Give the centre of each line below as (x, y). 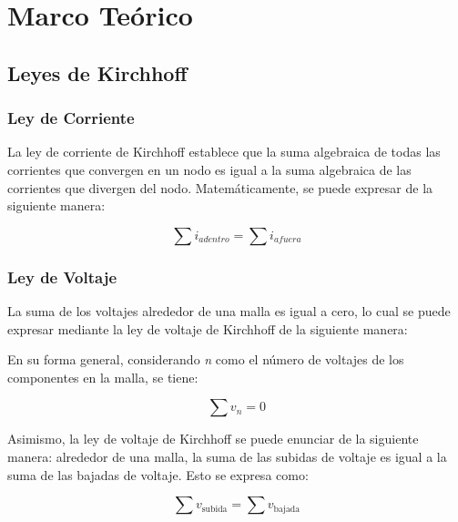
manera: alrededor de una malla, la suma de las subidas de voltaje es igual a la (227, 456)
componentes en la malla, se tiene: (103, 377)
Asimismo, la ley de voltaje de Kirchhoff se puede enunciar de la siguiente (213, 439)
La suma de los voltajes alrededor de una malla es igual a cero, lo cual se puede (229, 310)
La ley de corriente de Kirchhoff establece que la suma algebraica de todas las (224, 152)
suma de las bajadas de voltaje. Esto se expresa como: (158, 474)
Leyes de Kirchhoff (97, 72)
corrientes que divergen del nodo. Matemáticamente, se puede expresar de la (220, 187)
